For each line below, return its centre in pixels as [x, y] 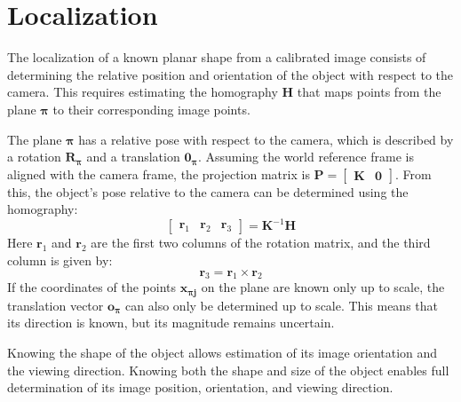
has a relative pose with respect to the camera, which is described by [266, 139]
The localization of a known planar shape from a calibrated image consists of [217, 57]
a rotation [34, 157]
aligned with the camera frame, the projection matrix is [159, 173]
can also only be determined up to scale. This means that [282, 305]
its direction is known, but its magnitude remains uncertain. [171, 323]
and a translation [133, 157]
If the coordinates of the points [91, 287]
